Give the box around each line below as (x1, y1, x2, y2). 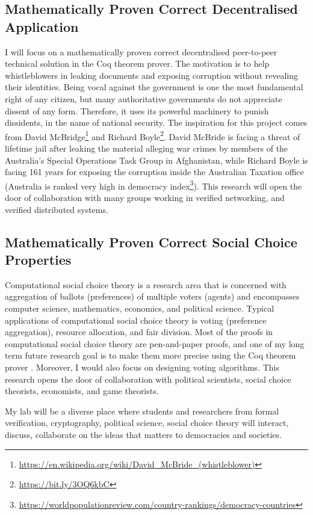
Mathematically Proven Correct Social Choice (5, 232, 297, 251)
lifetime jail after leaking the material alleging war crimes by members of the (5, 142, 288, 154)
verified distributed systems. (5, 203, 108, 215)
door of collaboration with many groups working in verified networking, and (5, 191, 285, 204)
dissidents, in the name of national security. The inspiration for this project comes (5, 116, 308, 129)
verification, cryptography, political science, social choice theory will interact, (5, 416, 289, 429)
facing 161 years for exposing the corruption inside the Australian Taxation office (5, 165, 304, 178)
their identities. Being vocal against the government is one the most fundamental (5, 81, 303, 93)
